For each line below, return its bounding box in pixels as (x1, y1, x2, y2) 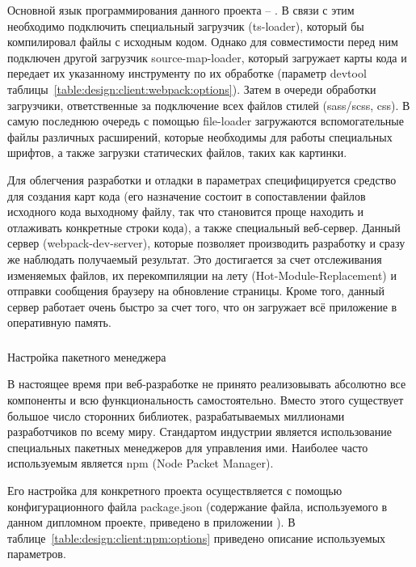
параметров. (7, 545, 66, 562)
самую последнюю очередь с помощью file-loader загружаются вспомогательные (7, 112, 404, 129)
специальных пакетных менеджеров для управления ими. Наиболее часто (7, 438, 368, 455)
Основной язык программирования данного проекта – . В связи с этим (7, 2, 355, 18)
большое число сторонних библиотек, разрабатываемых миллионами (7, 407, 345, 424)
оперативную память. (7, 314, 111, 331)
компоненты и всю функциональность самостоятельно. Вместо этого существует (7, 391, 404, 408)
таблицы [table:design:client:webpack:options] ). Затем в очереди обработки (7, 80, 376, 97)
